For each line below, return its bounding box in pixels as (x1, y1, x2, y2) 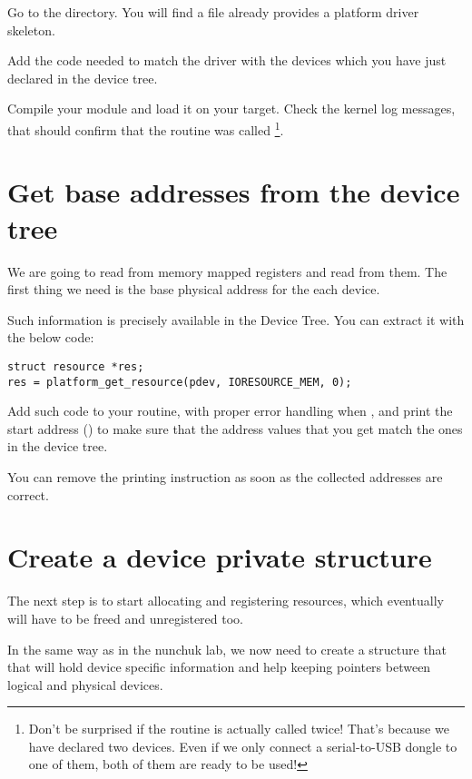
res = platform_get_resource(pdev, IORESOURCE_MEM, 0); (7, 375, 352, 389)
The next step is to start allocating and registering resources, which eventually (7, 591, 444, 610)
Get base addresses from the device (7, 173, 460, 211)
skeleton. (7, 20, 55, 39)
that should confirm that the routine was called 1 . (7, 117, 284, 139)
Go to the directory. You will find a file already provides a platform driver (7, 3, 419, 21)
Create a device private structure (7, 538, 432, 576)
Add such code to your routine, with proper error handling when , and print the (7, 401, 453, 420)
